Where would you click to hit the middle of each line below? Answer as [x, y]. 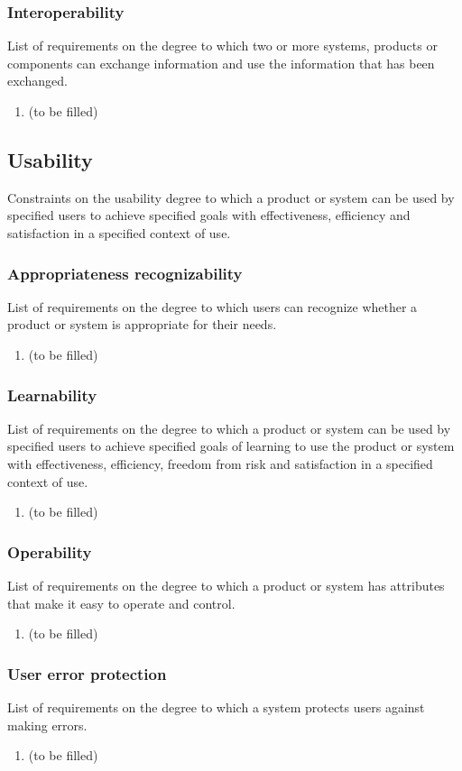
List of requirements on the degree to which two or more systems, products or [222, 46]
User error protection [87, 673]
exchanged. [37, 81]
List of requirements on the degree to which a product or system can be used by [229, 428]
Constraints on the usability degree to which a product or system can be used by [231, 197]
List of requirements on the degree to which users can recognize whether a [213, 306]
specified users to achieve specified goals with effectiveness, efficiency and [209, 215]
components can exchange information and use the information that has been [221, 63]
